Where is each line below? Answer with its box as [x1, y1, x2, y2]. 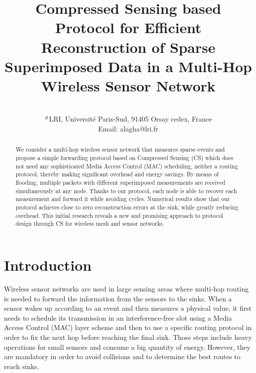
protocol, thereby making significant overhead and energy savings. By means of [15, 170, 219, 178]
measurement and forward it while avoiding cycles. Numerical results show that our [15, 195, 230, 203]
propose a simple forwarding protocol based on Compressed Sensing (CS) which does [15, 154, 234, 162]
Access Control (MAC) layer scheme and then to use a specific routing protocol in [4, 322, 252, 332]
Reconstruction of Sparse [41, 37, 216, 57]
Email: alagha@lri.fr [98, 124, 159, 134]
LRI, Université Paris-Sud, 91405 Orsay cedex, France [49, 114, 212, 124]
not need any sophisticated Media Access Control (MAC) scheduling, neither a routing [15, 162, 238, 170]
